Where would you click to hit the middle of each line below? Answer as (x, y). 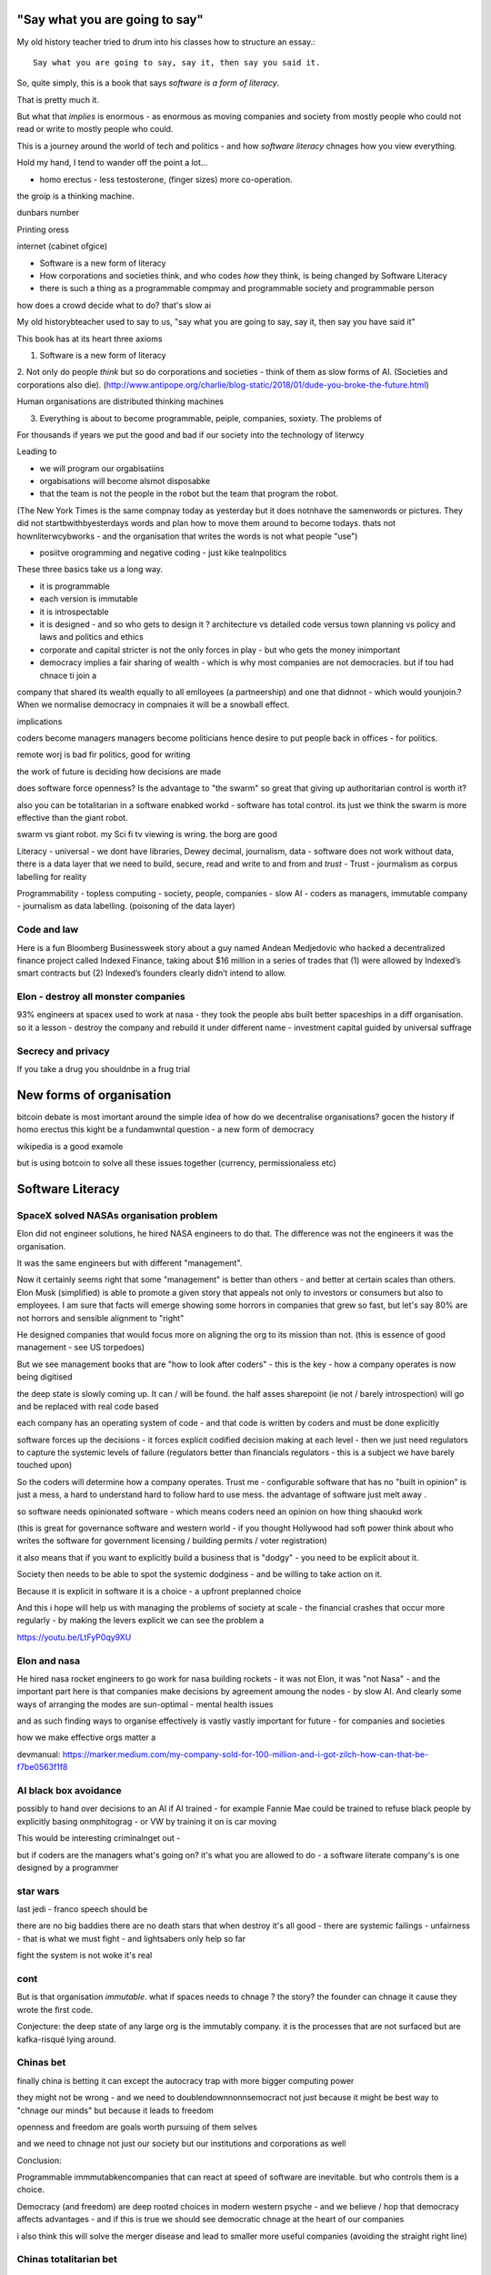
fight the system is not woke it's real (85, 1956)
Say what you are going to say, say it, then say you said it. (177, 62)
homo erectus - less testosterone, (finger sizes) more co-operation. (166, 179)
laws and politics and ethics (92, 637)
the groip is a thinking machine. (76, 197)
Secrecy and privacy (63, 1051)
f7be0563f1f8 (42, 1767)
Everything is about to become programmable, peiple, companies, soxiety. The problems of (210, 418)
